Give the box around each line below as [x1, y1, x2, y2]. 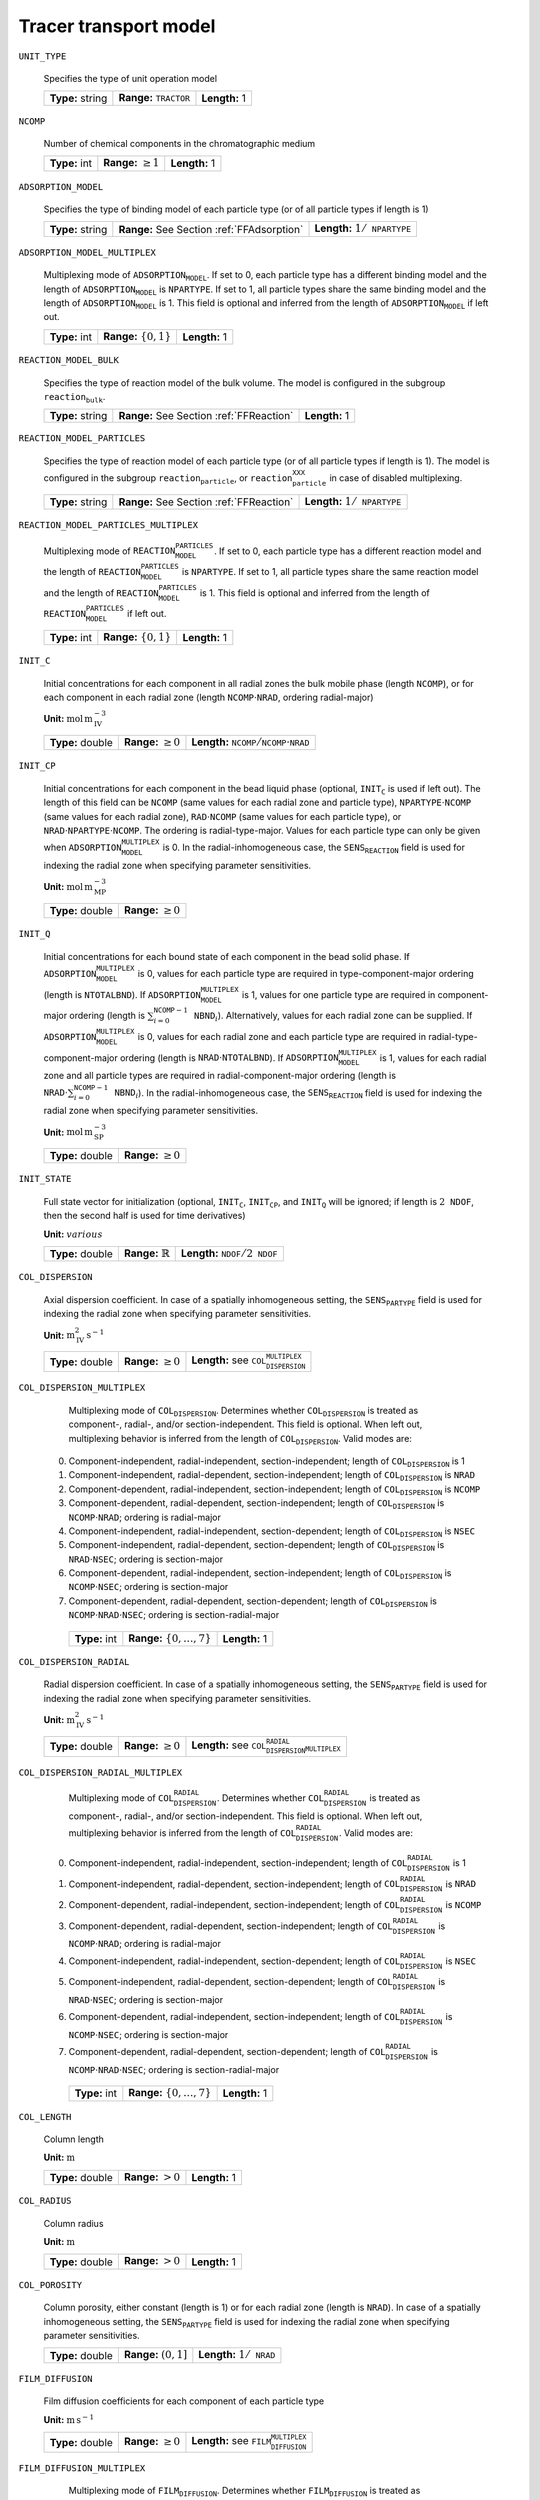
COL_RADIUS [18, 2195, 72, 2207]
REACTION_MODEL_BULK [18, 355, 120, 366]
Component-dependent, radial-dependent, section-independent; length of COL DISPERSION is [68, 1497, 445, 1511]
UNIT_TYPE [18, 50, 67, 62]
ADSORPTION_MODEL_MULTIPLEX [18, 246, 157, 258]
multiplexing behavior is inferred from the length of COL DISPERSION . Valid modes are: [68, 1432, 412, 1447]
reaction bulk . [43, 390, 106, 405]
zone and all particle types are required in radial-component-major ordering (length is [43, 1070, 397, 1082]
